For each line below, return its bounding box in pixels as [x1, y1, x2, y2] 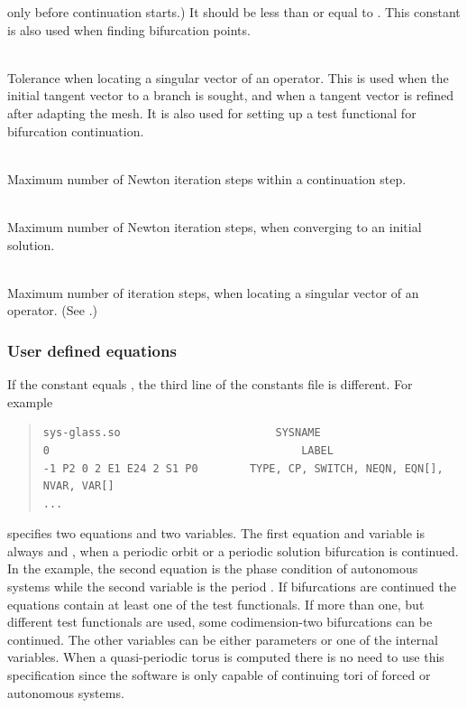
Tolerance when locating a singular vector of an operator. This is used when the [7, 68, 449, 87]
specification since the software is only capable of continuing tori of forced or [7, 666, 431, 685]
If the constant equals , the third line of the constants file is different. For [7, 375, 413, 394]
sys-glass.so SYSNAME [42, 426, 321, 440]
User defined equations [7, 339, 177, 361]
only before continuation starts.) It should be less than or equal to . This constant [7, 3, 461, 21]
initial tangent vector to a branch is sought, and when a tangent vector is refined [7, 86, 454, 105]
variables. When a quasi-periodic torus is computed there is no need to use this [7, 647, 444, 666]
